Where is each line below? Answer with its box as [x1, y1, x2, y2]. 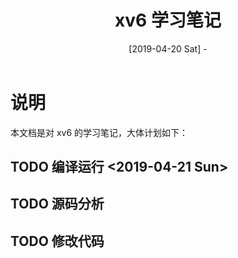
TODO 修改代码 [10, 232, 105, 250]
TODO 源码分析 [10, 196, 105, 213]
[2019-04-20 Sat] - [128, 42, 208, 55]
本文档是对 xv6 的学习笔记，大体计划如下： [10, 126, 189, 138]
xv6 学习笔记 [114, 9, 222, 32]
